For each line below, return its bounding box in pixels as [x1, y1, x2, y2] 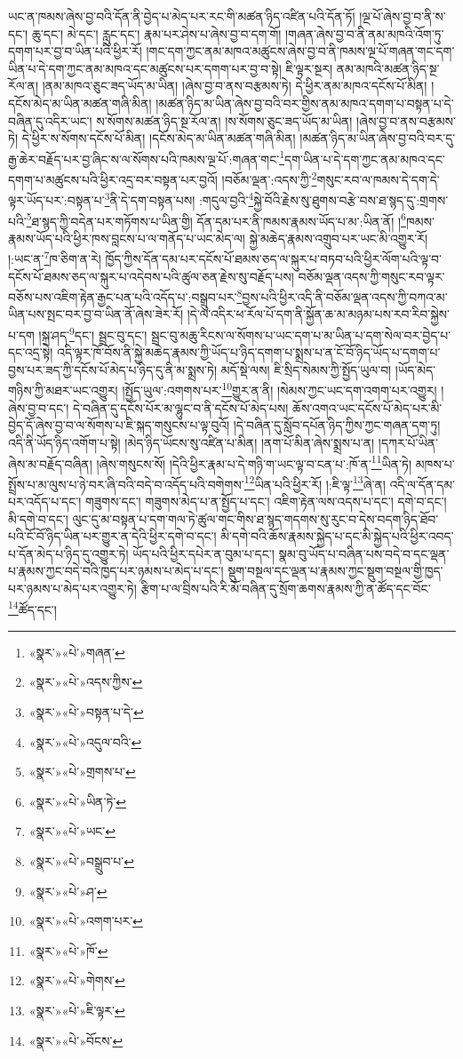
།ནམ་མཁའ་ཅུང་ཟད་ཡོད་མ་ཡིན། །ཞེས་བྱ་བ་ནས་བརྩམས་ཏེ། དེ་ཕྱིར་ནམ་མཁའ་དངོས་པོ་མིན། [42, 76, 427, 95]
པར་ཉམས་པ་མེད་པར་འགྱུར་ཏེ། [8, 578, 137, 597]
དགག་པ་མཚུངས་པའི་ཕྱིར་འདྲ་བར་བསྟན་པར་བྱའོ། [8, 170, 218, 188]
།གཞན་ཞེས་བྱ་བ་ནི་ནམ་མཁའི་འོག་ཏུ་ [285, 24, 444, 43]
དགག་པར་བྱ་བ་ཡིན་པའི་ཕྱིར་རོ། [8, 42, 142, 60]
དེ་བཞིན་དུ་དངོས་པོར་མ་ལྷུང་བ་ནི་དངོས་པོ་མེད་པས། [72, 398, 289, 417]
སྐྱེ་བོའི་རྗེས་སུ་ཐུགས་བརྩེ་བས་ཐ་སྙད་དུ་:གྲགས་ [253, 190, 449, 209]
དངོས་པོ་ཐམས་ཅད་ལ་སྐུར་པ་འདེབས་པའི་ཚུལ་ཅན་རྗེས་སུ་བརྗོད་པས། [8, 267, 294, 285]
